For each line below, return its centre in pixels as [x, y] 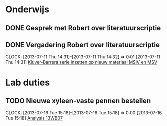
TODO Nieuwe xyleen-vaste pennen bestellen [78, 101]
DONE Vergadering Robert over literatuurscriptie [83, 44]
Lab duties [28, 83]
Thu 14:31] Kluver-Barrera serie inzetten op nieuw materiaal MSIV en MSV [81, 62]
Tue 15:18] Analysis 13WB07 [34, 118]
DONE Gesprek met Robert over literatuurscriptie [83, 28]
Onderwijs [27, 9]
